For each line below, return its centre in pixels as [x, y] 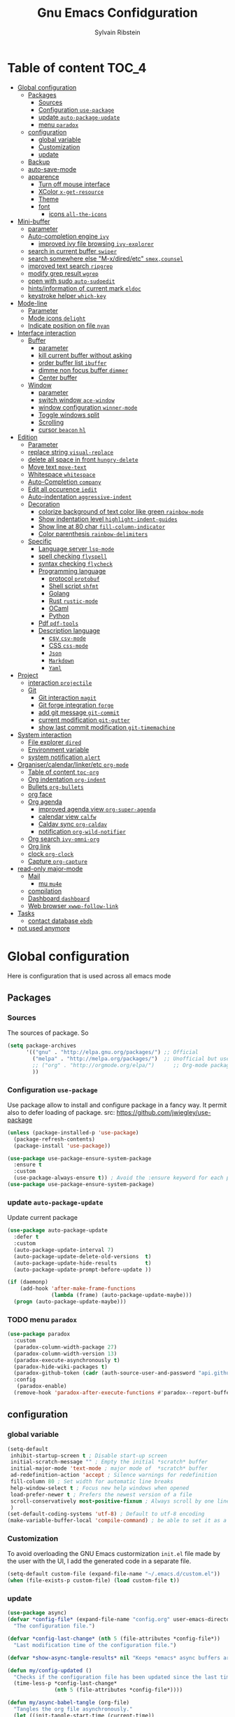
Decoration [44, 504]
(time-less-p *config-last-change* [65, 1683]
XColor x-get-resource [71, 191]
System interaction [44, 735]
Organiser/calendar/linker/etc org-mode [73, 764]
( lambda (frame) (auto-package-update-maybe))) [122, 1295]
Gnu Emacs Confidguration [117, 13]
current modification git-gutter [84, 720]
